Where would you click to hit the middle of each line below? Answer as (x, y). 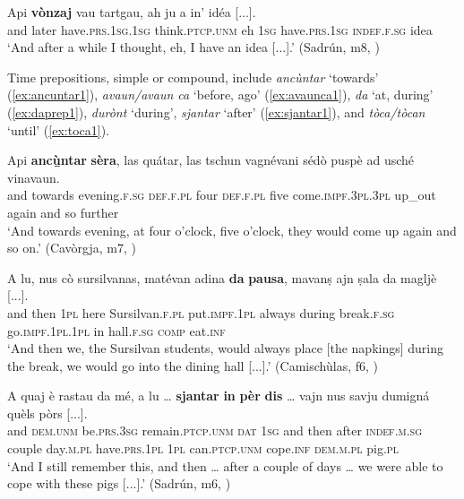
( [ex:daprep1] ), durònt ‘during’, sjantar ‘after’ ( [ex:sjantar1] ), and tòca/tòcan (216, 112)
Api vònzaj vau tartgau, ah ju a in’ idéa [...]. (132, 12)
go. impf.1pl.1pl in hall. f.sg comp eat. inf (116, 330)
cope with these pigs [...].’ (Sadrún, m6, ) (119, 483)
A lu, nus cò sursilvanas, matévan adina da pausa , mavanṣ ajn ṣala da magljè (222, 277)
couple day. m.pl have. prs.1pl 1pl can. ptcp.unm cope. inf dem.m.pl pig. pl (203, 448)
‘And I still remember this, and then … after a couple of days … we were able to (225, 465)
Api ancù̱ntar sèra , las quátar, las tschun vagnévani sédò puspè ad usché (211, 160)
